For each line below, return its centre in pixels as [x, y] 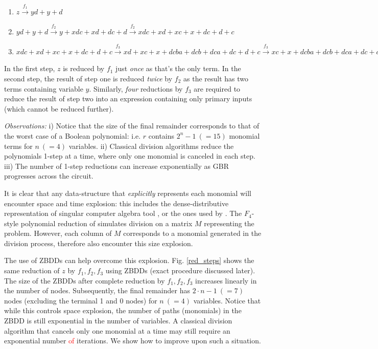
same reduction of [32, 270]
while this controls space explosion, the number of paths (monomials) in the [123, 310]
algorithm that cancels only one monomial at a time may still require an [117, 330]
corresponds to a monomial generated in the [192, 233]
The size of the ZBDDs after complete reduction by [85, 280]
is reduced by [84, 68]
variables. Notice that [227, 300]
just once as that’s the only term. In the [178, 68]
